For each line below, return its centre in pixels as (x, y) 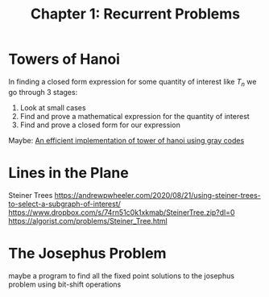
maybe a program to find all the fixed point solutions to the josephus (122, 275)
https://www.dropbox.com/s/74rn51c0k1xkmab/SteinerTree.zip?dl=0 (122, 212)
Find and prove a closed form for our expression (100, 125)
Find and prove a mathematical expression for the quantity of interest (134, 116)
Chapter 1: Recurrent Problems (135, 14)
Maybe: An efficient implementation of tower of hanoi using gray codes (126, 140)
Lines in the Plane (68, 173)
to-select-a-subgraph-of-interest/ (64, 204)
